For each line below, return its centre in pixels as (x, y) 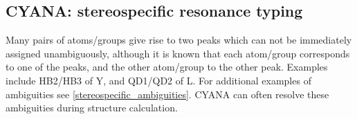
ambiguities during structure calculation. (92, 108)
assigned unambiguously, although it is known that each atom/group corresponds (178, 53)
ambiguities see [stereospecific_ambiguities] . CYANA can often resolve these (167, 94)
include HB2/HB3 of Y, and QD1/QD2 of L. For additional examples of (158, 80)
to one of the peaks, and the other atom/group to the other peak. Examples (167, 67)
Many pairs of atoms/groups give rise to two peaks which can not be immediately (179, 40)
